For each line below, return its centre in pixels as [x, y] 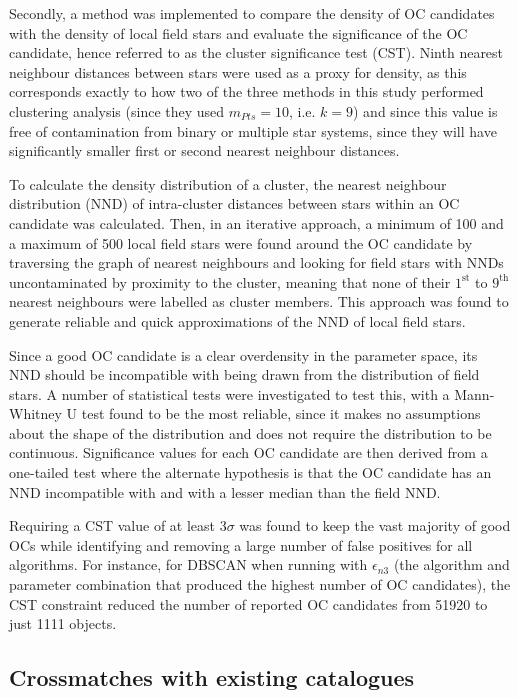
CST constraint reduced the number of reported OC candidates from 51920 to [248, 603]
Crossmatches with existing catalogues [212, 677]
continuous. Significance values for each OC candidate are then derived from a [248, 452]
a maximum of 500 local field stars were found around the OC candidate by [241, 242]
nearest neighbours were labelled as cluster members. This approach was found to [259, 301]
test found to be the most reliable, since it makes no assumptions [281, 413]
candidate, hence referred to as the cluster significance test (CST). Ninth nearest [256, 52]
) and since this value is [425, 110]
